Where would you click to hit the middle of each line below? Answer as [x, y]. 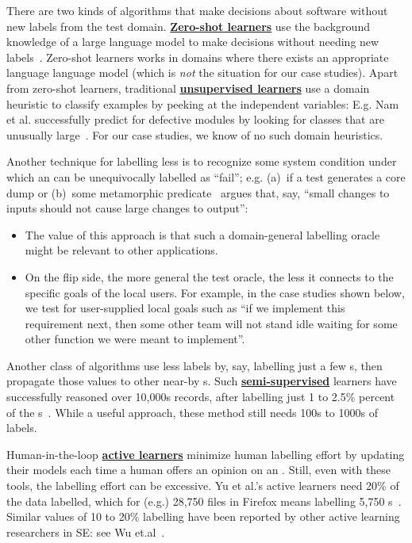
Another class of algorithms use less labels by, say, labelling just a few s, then [194, 365]
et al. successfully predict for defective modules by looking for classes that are [195, 119]
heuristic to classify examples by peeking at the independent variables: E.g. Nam [203, 103]
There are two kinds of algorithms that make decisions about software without [197, 10]
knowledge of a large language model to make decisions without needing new [193, 42]
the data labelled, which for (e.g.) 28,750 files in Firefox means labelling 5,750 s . [204, 501]
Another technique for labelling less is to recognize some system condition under [202, 161]
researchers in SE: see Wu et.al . [86, 532]
